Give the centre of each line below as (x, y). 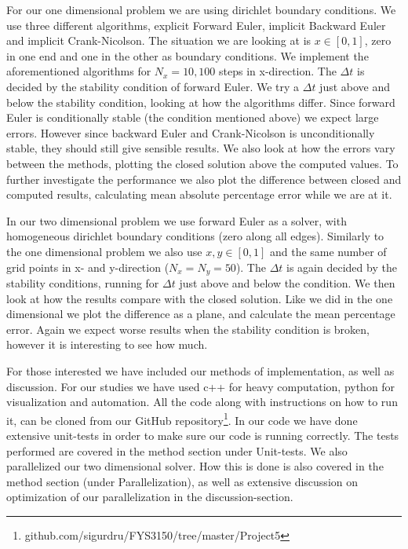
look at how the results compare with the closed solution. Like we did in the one (200, 298)
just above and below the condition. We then (287, 282)
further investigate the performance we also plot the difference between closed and (204, 179)
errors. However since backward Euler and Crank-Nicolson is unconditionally (191, 132)
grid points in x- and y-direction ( (88, 267)
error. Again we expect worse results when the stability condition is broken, (188, 329)
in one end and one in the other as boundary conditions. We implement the (188, 55)
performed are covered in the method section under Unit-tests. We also (177, 450)
